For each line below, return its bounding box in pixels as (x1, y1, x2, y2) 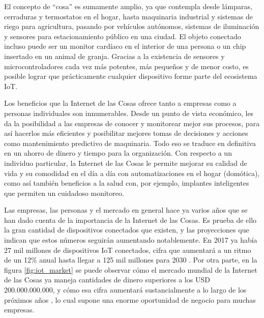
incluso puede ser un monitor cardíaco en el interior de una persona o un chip (4, 41, 246, 51)
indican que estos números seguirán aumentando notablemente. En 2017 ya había (4, 235, 257, 245)
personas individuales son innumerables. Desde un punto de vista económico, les (4, 107, 254, 118)
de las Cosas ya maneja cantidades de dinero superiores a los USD (4, 274, 210, 285)
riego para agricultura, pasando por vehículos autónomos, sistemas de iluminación (4, 21, 259, 32)
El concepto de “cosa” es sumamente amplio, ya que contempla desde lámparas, (4, 1, 252, 11)
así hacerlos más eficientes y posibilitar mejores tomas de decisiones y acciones (4, 128, 248, 138)
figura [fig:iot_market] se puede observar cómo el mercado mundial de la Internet (4, 264, 257, 275)
